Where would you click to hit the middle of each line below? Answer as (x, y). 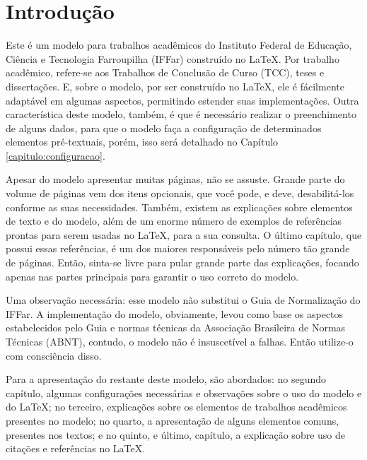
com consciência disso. (54, 355)
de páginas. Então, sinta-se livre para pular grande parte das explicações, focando (182, 263)
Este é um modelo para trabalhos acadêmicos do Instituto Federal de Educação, (179, 45)
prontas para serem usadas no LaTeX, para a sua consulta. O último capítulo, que (184, 234)
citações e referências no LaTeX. (76, 448)
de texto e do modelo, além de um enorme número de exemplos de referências (174, 221)
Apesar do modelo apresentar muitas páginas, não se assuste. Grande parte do (175, 179)
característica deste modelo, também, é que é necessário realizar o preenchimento (181, 114)
